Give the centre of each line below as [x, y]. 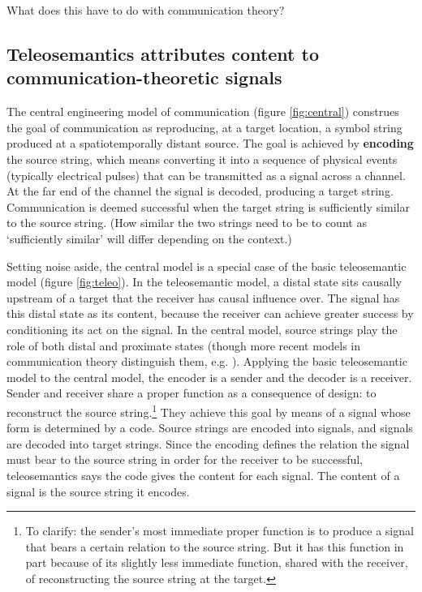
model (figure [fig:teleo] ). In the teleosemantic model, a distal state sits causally [204, 282]
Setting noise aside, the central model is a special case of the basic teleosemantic [207, 266]
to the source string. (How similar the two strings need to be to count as [187, 223]
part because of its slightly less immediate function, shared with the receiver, [217, 562]
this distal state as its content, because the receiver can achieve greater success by [210, 313]
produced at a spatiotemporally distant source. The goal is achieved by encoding [210, 143]
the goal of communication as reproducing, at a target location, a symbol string [205, 127]
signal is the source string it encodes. [98, 491]
